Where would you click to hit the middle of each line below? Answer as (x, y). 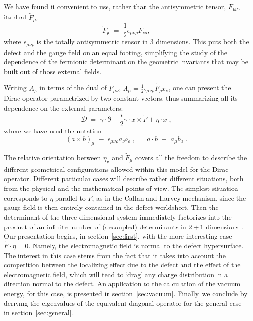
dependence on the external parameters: (63, 107)
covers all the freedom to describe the (191, 157)
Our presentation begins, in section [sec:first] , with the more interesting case (118, 236)
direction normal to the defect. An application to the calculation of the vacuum (122, 284)
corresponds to (26, 198)
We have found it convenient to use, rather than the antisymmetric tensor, (115, 6)
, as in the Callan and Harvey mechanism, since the (169, 198)
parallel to (70, 198)
